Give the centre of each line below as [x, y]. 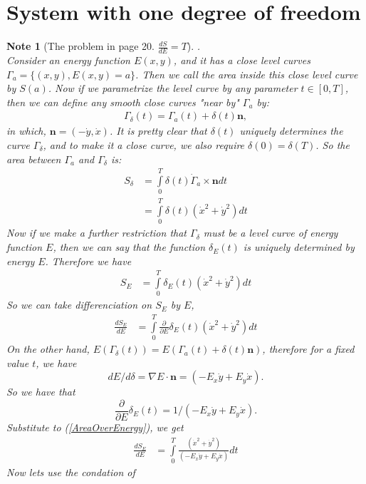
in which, [26, 131]
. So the [333, 144]
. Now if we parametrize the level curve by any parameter [173, 88]
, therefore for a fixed [308, 349]
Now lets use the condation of [71, 472]
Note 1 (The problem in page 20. [80, 46]
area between [34, 159]
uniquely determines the [291, 131]
